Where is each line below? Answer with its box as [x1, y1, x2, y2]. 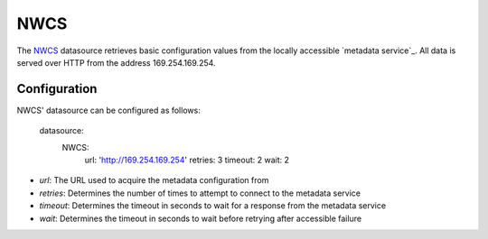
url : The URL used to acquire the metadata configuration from [39, 175, 269, 186]
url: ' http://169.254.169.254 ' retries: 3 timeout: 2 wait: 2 [84, 154, 289, 166]
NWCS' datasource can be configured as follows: [16, 105, 201, 115]
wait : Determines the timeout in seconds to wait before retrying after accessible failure [39, 213, 361, 224]
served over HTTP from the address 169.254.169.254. [16, 57, 216, 68]
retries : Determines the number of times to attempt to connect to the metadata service [39, 188, 361, 198]
